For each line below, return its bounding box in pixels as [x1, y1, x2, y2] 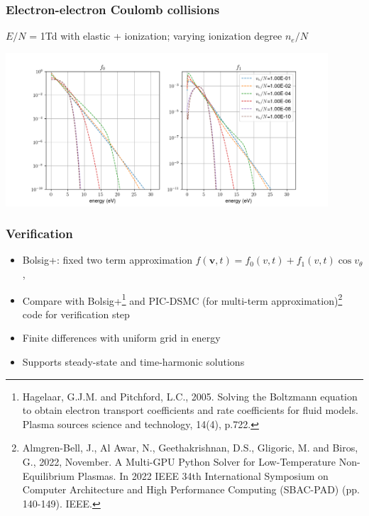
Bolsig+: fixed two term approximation [22, 252, 192, 267]
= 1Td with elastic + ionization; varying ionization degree [29, 28, 282, 43]
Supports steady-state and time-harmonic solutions [22, 354, 245, 369]
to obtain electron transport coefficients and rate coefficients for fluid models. [22, 403, 358, 417]
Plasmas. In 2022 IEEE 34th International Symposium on [77, 468, 329, 483]
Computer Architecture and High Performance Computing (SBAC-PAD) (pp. [22, 482, 360, 497]
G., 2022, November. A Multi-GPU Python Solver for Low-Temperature [22, 454, 336, 469]
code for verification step [22, 306, 130, 321]
